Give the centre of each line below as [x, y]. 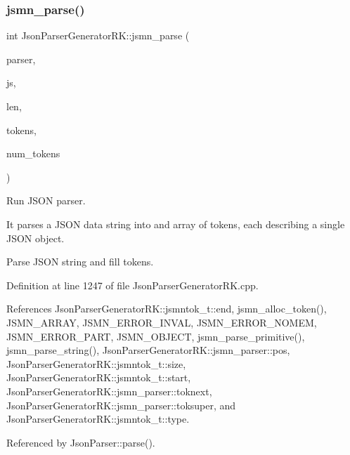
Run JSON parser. [46, 200]
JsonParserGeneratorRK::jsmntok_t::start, [99, 377]
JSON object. [35, 238]
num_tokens [33, 153]
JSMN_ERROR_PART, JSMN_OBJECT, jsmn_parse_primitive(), [156, 336]
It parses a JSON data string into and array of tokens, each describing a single [176, 224]
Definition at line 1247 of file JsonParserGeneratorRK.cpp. [132, 285]
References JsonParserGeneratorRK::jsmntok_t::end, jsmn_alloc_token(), [167, 309]
